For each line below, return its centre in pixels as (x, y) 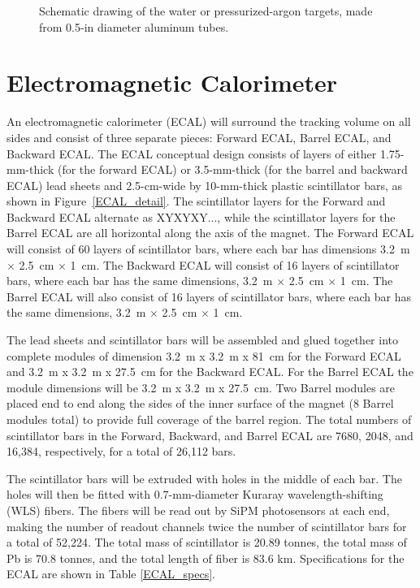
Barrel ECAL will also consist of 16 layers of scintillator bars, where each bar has (209, 296)
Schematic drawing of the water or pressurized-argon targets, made (206, 11)
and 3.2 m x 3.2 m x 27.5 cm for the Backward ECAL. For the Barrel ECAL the (210, 372)
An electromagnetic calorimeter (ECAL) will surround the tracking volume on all (209, 121)
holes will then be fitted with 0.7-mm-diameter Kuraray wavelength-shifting (195, 494)
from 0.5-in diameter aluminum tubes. (134, 26)
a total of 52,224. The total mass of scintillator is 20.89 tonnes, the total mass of (207, 542)
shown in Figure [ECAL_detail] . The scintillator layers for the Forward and (196, 201)
